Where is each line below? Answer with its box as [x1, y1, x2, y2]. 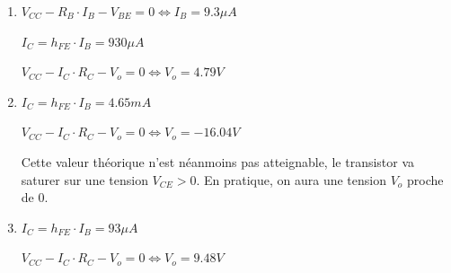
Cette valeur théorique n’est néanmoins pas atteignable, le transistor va [21, 152, 415, 171]
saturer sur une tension [21, 170, 148, 189]
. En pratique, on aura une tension [196, 170, 387, 189]
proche [407, 170, 444, 189]
